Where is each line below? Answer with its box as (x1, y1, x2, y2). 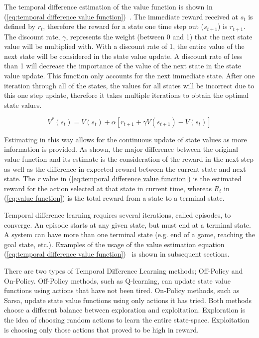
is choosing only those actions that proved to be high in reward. (4, 324, 199, 335)
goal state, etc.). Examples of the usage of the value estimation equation (4, 239, 225, 249)
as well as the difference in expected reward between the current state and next (4, 163, 246, 174)
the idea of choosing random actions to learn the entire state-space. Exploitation (4, 314, 250, 325)
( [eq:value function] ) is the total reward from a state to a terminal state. (4, 193, 225, 203)
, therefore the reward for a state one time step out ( (43, 21, 204, 31)
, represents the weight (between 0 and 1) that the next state (66, 31, 253, 41)
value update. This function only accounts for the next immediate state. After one (4, 70, 255, 81)
